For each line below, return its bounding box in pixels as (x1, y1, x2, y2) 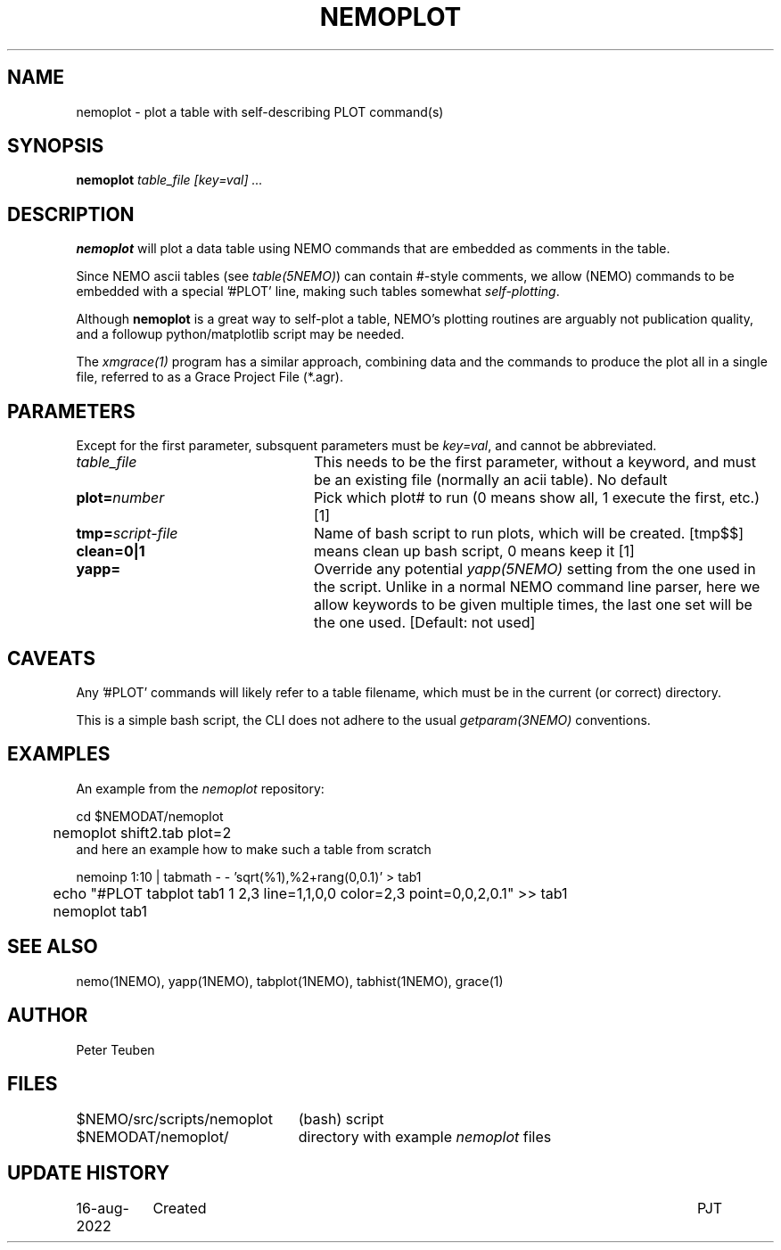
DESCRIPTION (7, 202, 135, 226)
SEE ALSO (7, 935, 98, 958)
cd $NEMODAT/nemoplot (76, 808, 224, 824)
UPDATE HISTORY (7, 1161, 170, 1184)
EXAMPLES (7, 743, 111, 766)
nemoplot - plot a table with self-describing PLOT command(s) (76, 103, 444, 119)
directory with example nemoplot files (298, 1128, 552, 1147)
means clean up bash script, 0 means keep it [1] (313, 542, 635, 561)
